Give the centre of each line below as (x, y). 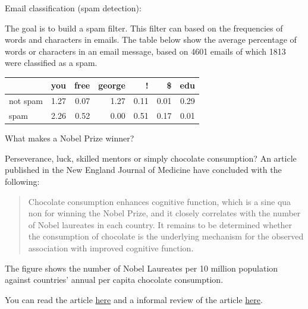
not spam (26, 101)
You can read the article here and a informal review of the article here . (134, 299)
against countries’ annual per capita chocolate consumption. (114, 280)
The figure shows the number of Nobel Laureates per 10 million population (142, 268)
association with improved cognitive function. (111, 248)
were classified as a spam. (51, 63)
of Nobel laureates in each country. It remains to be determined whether (160, 224)
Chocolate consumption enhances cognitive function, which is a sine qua (160, 201)
